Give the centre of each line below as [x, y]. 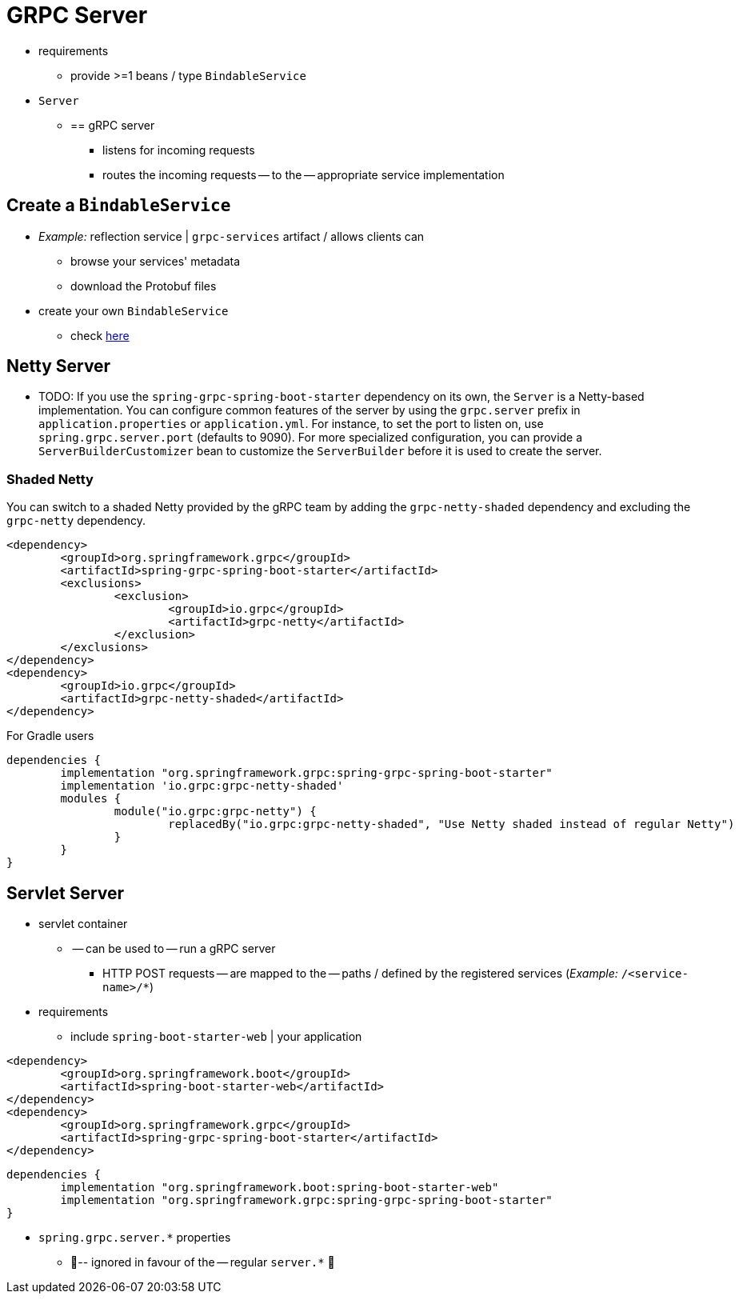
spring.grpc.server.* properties [135, 1238]
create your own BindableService [134, 310]
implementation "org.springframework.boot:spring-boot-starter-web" [280, 1188]
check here [100, 335]
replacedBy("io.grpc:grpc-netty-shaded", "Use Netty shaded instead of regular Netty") [451, 824]
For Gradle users [50, 736]
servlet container [83, 924]
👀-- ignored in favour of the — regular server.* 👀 [203, 1262]
